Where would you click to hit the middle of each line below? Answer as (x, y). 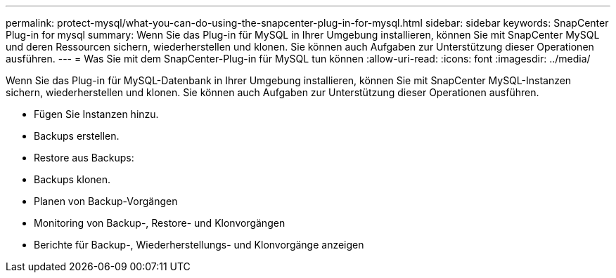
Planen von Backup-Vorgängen (106, 201)
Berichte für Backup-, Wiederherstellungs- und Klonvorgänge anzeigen (199, 245)
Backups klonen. (72, 179)
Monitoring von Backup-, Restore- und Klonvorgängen (160, 223)
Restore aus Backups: (84, 158)
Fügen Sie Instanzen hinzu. (96, 114)
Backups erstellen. (77, 136)
